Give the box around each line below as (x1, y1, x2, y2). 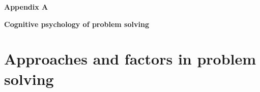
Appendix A (4, 2, 48, 12)
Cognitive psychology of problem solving (4, 18, 149, 29)
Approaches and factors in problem (4, 48, 256, 69)
